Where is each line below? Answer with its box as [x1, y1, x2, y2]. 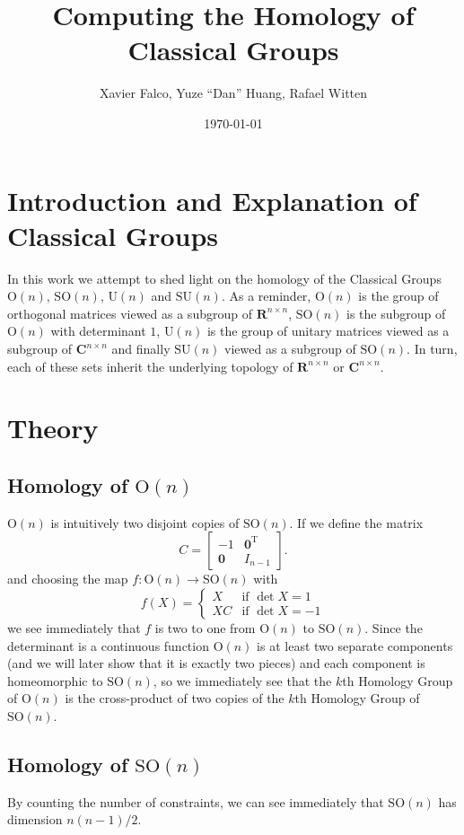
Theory [7, 409, 99, 446]
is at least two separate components [257, 636, 453, 655]
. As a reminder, [221, 286, 311, 305]
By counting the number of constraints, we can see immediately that [7, 792, 384, 811]
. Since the [364, 618, 423, 637]
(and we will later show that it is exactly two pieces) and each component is [7, 654, 425, 672]
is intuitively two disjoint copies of [50, 513, 240, 532]
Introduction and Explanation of [7, 181, 417, 218]
